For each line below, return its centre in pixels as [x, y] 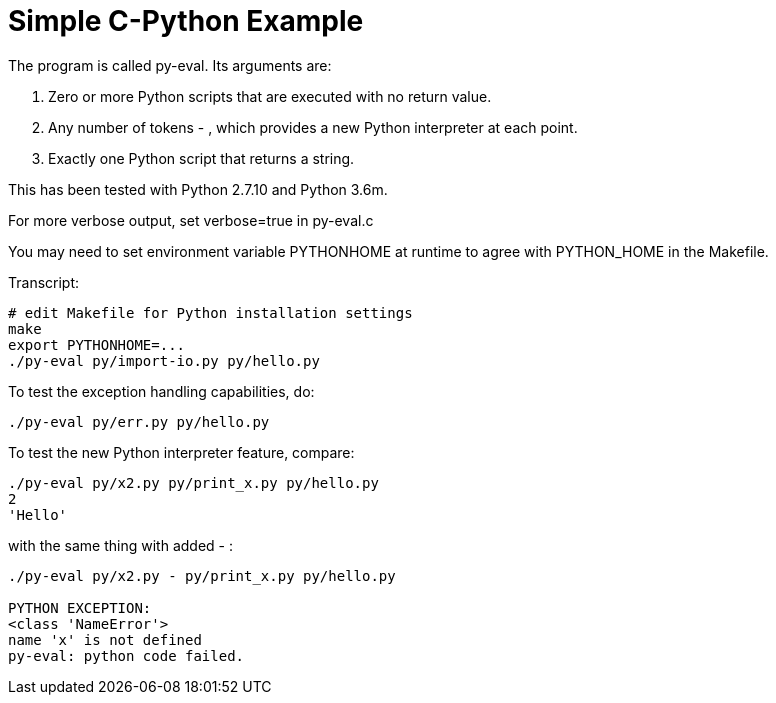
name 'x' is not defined [105, 639]
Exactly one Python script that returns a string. [201, 158]
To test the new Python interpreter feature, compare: [181, 452]
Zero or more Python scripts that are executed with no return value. [270, 96]
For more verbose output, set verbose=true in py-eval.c [191, 220]
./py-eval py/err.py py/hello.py [139, 421]
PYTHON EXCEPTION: [80, 607]
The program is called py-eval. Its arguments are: [170, 65]
